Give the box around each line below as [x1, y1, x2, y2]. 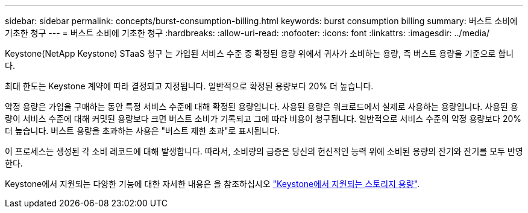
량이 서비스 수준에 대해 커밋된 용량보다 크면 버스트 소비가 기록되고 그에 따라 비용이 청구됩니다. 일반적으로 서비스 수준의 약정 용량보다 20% [5, 113, 521, 124]
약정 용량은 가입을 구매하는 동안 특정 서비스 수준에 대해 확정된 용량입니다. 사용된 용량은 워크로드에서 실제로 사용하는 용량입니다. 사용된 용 [5, 101, 518, 112]
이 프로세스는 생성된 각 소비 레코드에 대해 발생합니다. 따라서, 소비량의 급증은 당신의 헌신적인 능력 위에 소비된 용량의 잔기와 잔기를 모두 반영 [5, 146, 523, 156]
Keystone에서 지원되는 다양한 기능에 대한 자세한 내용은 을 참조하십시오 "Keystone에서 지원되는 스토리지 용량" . [5, 179, 420, 189]
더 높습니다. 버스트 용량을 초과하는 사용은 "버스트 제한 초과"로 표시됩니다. [5, 126, 280, 136]
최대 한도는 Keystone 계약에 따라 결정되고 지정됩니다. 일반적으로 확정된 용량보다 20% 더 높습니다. [5, 81, 374, 91]
